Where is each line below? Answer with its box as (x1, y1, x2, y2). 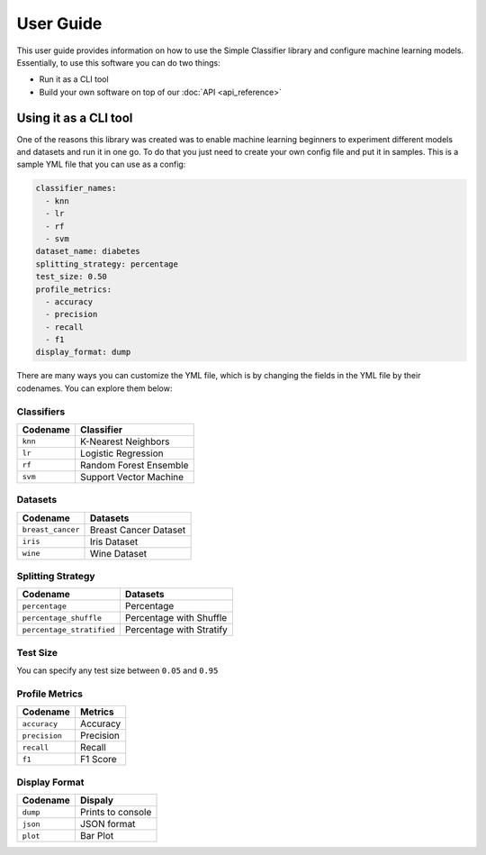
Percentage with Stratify (124, 623, 229, 636)
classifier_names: (35, 183, 117, 194)
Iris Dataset (89, 535, 139, 548)
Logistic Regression (79, 447, 164, 459)
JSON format (79, 818, 136, 831)
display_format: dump (35, 347, 131, 358)
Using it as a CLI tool (16, 110, 133, 125)
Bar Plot (79, 830, 114, 842)
